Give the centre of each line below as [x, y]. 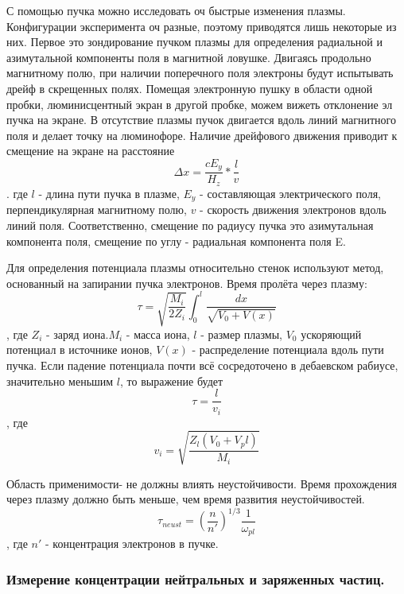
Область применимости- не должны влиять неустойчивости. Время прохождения [202, 483]
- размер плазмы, [241, 334]
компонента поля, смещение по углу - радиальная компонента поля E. [176, 241]
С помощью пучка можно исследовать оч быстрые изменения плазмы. [176, 10]
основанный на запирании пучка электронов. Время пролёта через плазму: [187, 283]
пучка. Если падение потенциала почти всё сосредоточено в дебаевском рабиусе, [202, 365]
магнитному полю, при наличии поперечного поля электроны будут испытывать [200, 73]
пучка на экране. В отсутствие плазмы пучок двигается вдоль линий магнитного [201, 120]
